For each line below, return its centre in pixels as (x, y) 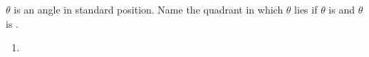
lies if (306, 9)
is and (342, 9)
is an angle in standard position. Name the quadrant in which (149, 9)
